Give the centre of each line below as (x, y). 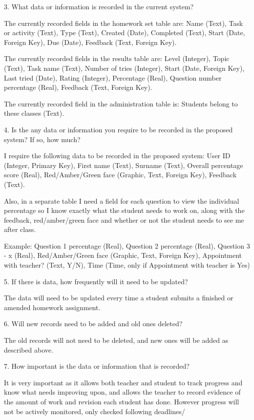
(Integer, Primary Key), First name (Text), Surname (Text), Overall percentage (124, 165)
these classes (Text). (34, 113)
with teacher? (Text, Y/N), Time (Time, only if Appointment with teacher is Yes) (127, 265)
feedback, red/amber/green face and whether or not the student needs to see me (124, 220)
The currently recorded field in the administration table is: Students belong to (121, 103)
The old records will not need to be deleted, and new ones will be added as (116, 340)
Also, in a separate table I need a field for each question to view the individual (122, 200)
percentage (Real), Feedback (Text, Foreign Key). (78, 87)
